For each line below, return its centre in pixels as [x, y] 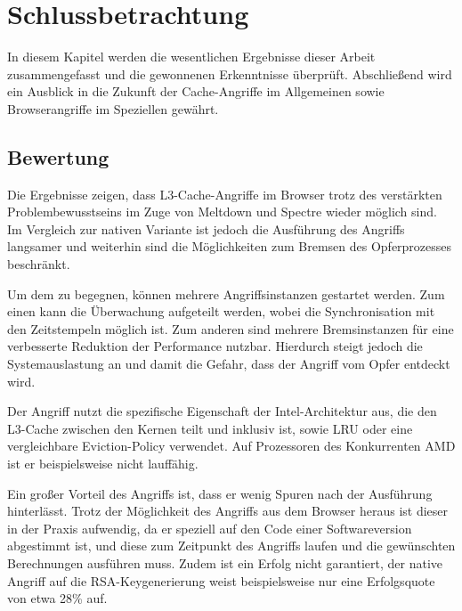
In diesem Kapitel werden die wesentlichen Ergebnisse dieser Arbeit [191, 57]
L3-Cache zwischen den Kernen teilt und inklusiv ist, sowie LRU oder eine [210, 428]
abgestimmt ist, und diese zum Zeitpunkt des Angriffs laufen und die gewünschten [231, 546]
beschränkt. [39, 264]
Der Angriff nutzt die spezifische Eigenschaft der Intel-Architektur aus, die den [222, 411]
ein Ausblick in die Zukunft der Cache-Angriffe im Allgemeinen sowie [196, 91]
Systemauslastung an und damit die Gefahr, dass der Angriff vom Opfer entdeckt [229, 364]
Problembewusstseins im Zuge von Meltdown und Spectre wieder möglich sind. [222, 212]
